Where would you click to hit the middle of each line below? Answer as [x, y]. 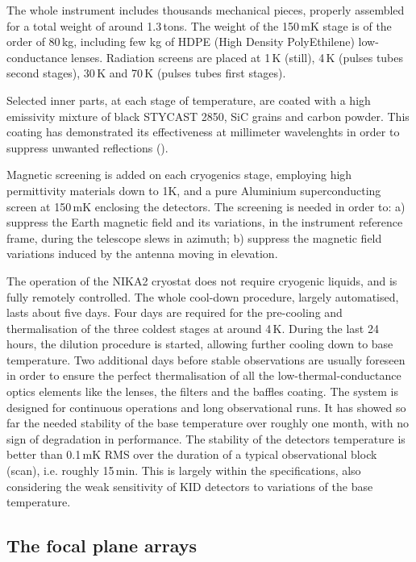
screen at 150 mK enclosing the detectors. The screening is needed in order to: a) [206, 206]
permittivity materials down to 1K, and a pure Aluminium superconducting [194, 190]
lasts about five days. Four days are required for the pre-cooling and [175, 312]
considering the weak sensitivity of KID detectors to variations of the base [190, 486]
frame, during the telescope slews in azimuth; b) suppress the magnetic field [194, 237]
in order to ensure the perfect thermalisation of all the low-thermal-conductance [204, 375]
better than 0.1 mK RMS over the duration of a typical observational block [192, 454]
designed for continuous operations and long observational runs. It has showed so [206, 407]
